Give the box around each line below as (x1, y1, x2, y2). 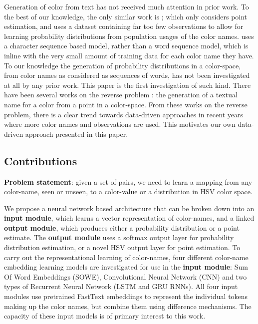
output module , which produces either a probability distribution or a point (4, 222, 240, 233)
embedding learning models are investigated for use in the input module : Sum (4, 262, 248, 272)
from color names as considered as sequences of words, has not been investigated (4, 70, 250, 80)
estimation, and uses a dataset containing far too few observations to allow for (4, 21, 244, 31)
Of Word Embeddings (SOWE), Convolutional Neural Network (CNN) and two (4, 271, 247, 282)
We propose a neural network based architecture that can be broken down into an (4, 203, 255, 213)
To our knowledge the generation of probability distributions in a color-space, (4, 60, 241, 70)
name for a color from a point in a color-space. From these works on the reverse (4, 99, 248, 109)
